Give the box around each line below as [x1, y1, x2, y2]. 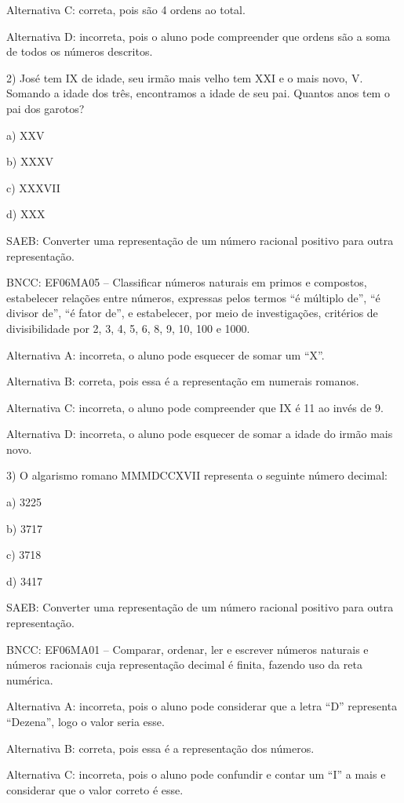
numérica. [6, 671, 53, 688]
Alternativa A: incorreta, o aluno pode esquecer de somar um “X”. [6, 346, 325, 363]
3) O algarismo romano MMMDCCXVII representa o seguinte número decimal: [6, 467, 388, 484]
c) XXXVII [6, 179, 60, 195]
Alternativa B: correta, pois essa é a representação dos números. [6, 739, 315, 756]
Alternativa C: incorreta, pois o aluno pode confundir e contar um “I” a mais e [6, 766, 386, 783]
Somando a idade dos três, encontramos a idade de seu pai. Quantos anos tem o [6, 85, 390, 101]
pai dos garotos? [6, 100, 85, 116]
